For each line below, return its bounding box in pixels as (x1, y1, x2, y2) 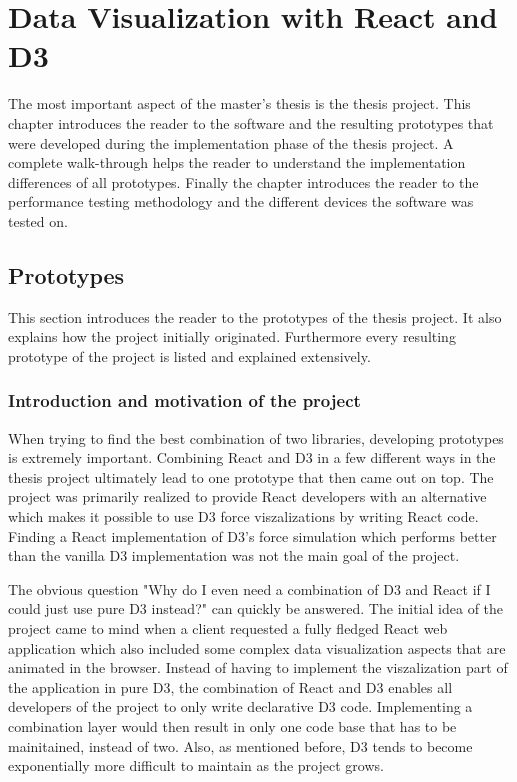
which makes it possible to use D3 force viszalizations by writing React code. (8, 506, 479, 527)
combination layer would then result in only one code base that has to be (8, 715, 457, 736)
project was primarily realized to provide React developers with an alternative (8, 486, 487, 507)
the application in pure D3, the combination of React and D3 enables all (8, 676, 453, 697)
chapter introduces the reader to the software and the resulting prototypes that (8, 112, 494, 133)
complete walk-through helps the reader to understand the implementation (8, 152, 466, 173)
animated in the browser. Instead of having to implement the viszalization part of (8, 657, 508, 678)
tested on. (8, 210, 68, 231)
